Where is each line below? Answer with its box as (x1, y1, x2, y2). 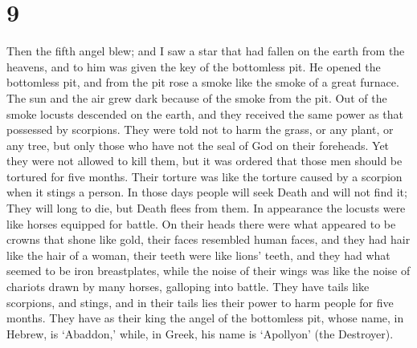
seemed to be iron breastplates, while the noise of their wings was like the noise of (6, 262, 411, 279)
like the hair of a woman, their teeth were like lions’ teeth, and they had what (6, 246, 390, 263)
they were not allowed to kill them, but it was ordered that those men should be (6, 152, 403, 169)
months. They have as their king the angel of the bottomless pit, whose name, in (6, 310, 404, 326)
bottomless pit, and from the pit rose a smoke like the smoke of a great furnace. (6, 74, 399, 91)
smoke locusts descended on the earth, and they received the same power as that (6, 105, 404, 122)
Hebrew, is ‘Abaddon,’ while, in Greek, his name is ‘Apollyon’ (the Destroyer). (6, 325, 394, 342)
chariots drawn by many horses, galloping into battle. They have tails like (6, 278, 370, 295)
